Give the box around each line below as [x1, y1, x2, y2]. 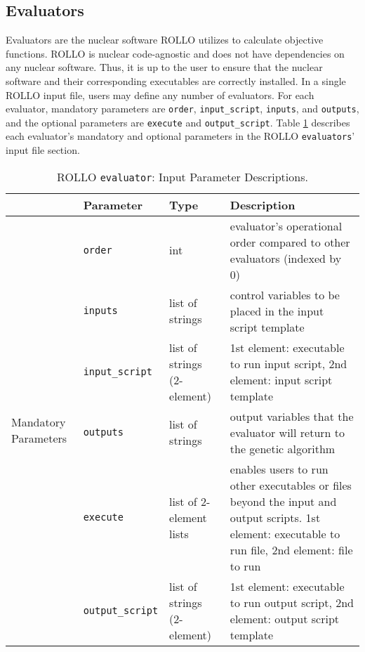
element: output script [230, 610, 340, 627]
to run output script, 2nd [230, 594, 354, 611]
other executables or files [230, 476, 352, 493]
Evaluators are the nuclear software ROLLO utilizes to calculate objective [6, 32, 324, 47]
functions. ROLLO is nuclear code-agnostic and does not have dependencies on [6, 46, 345, 60]
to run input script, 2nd [230, 355, 347, 372]
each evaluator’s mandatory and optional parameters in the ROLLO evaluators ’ [6, 129, 355, 143]
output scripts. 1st [230, 509, 321, 526]
